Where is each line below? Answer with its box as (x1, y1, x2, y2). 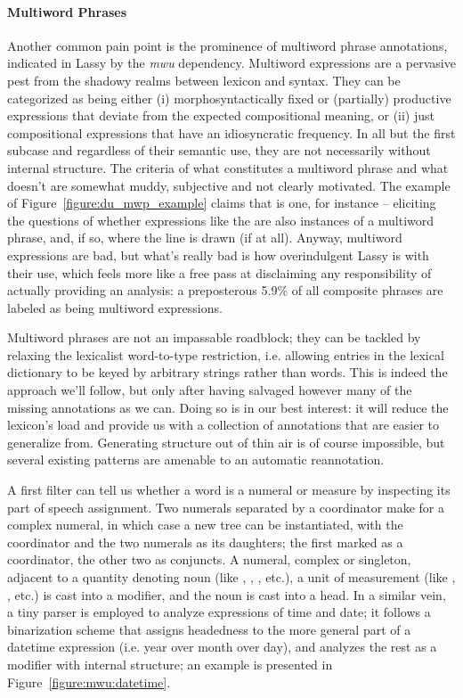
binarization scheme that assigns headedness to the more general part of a (7, 620, 411, 638)
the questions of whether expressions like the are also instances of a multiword (7, 210, 435, 229)
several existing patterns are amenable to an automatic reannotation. (7, 450, 385, 469)
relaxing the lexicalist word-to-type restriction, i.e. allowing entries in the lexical (7, 345, 444, 364)
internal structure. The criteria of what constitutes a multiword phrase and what (7, 158, 449, 177)
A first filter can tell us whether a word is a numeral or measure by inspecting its (7, 480, 451, 499)
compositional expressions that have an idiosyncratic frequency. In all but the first (7, 123, 456, 142)
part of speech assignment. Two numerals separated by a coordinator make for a (7, 497, 444, 516)
